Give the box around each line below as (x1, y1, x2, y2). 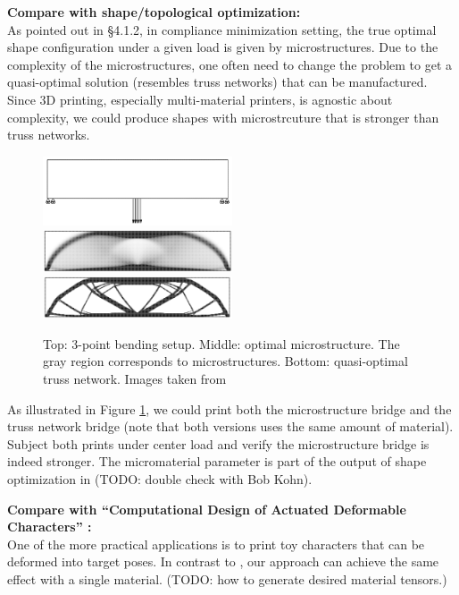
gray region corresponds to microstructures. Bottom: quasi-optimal (43, 352, 408, 370)
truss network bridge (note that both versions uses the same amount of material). (7, 417, 454, 436)
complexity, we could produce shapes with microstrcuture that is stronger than (7, 107, 439, 126)
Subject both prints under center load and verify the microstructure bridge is (7, 434, 430, 453)
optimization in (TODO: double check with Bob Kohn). (7, 470, 313, 489)
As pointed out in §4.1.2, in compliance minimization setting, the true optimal (7, 20, 437, 38)
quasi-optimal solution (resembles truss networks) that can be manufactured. (7, 72, 428, 91)
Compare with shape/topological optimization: (7, 3, 301, 21)
